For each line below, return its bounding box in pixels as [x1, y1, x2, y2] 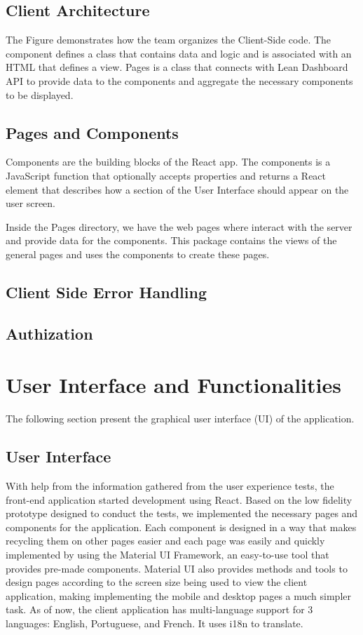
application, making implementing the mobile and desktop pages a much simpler [6, 588, 351, 603]
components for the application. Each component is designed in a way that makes [6, 519, 357, 534]
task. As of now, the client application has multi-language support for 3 [6, 602, 313, 617]
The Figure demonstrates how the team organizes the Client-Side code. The [6, 32, 331, 47]
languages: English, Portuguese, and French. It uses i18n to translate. [6, 615, 303, 630]
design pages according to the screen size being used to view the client [6, 575, 308, 589]
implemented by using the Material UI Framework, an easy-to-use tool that [6, 547, 329, 561]
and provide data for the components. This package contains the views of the [6, 233, 337, 248]
